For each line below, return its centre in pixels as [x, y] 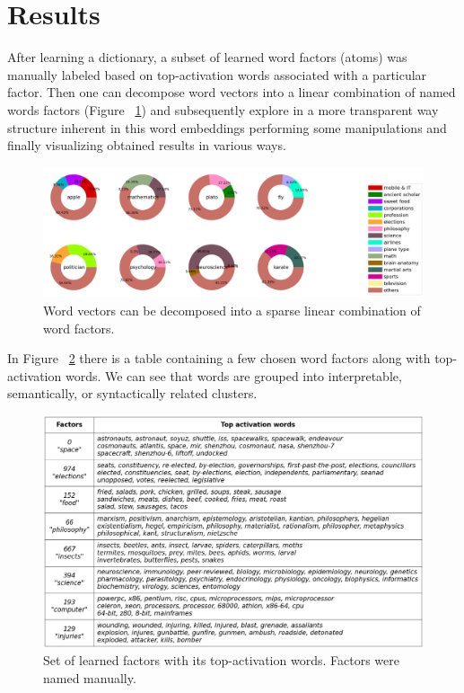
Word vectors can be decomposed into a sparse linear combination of [232, 311]
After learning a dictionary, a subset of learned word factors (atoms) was [207, 57]
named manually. [90, 677]
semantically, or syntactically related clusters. [132, 393]
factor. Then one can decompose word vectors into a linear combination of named [232, 92]
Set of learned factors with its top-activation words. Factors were [221, 660]
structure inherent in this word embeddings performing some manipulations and [227, 127]
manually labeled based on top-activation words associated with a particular [217, 74]
